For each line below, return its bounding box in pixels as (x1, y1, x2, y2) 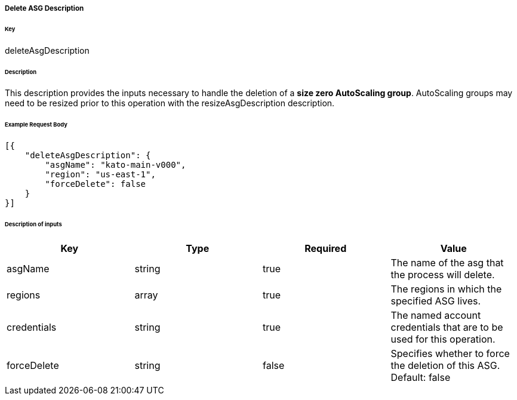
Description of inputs (5, 220, 62, 227)
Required (304, 242, 347, 254)
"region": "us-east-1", (45, 170, 156, 180)
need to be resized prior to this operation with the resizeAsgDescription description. (5, 98, 335, 109)
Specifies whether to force (390, 347, 510, 359)
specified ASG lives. (390, 294, 481, 307)
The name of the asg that (390, 256, 504, 269)
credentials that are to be (390, 321, 503, 333)
